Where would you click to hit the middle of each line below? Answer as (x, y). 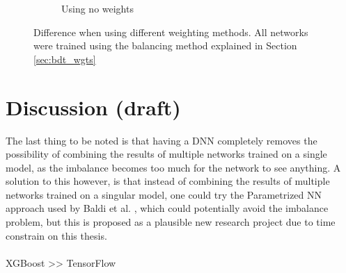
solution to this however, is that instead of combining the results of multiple (168, 181)
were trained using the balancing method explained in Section (165, 45)
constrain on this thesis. (56, 235)
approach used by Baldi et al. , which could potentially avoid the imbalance (167, 208)
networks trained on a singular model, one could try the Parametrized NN (164, 194)
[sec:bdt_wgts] (65, 59)
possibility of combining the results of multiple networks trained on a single (166, 154)
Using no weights (97, 8)
